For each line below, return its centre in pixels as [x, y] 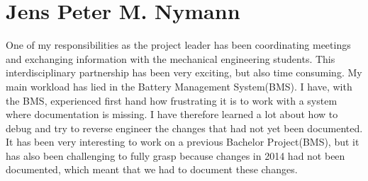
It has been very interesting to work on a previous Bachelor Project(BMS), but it [183, 142]
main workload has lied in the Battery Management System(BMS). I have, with [179, 86]
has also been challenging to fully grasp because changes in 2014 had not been [175, 155]
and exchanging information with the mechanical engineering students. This [171, 58]
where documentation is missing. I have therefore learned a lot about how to [172, 114]
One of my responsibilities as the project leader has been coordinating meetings [178, 45]
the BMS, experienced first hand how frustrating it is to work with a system [172, 100]
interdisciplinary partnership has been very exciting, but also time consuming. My [184, 72]
